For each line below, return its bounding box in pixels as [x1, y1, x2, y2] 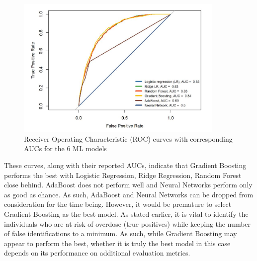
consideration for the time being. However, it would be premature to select [4, 199, 232, 209]
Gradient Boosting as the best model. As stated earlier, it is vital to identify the [4, 209, 249, 219]
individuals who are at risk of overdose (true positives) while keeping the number [4, 218, 251, 229]
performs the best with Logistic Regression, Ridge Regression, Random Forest [4, 170, 242, 180]
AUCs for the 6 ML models [24, 143, 107, 154]
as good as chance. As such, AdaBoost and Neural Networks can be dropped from [4, 189, 254, 199]
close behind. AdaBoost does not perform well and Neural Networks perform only [4, 179, 253, 190]
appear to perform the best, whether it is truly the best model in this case [4, 238, 231, 248]
